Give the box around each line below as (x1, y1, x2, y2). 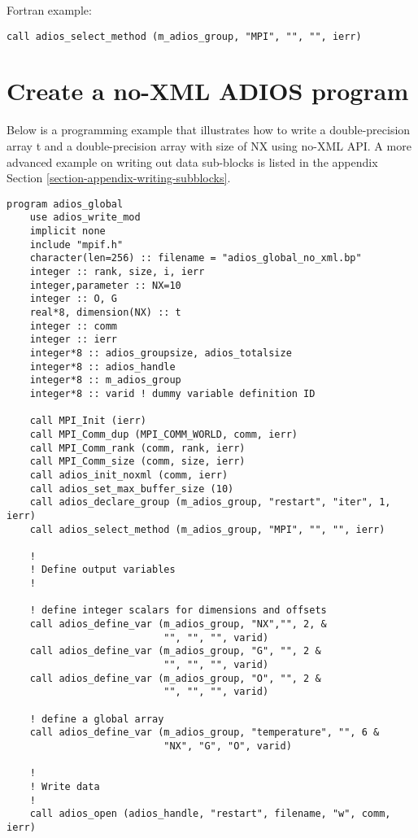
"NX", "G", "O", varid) (163, 740, 292, 752)
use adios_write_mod (29, 212, 141, 224)
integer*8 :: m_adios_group (29, 374, 181, 386)
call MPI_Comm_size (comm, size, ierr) (29, 456, 246, 468)
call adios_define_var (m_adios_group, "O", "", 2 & (29, 672, 321, 684)
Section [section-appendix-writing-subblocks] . (7, 169, 231, 186)
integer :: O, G (29, 293, 118, 305)
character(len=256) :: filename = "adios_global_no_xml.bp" (29, 252, 362, 264)
